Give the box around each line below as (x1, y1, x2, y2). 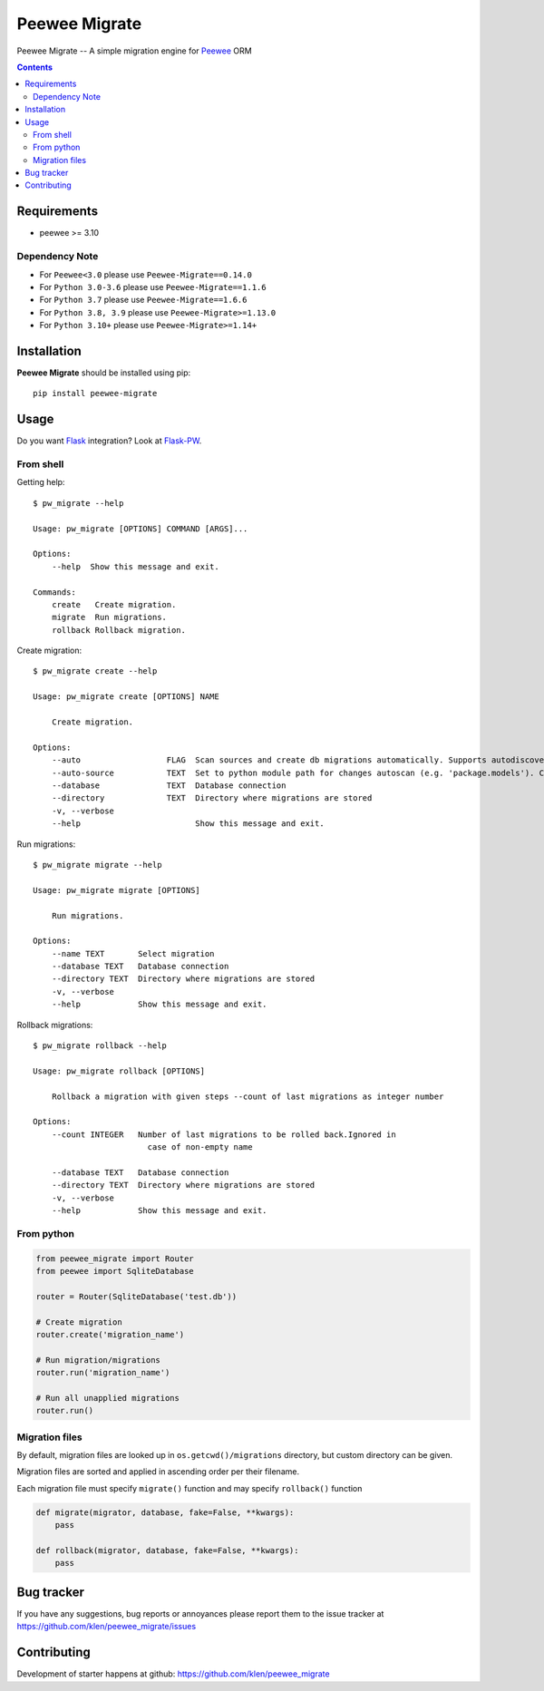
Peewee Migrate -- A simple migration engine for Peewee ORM (16, 45, 253, 56)
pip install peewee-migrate (33, 388, 158, 399)
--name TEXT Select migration (51, 948, 215, 958)
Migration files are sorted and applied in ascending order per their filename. (16, 1466, 299, 1477)
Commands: (33, 587, 76, 598)
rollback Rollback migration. (51, 625, 186, 635)
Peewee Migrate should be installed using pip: (16, 367, 191, 378)
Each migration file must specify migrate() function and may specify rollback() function (16, 1482, 363, 1493)
